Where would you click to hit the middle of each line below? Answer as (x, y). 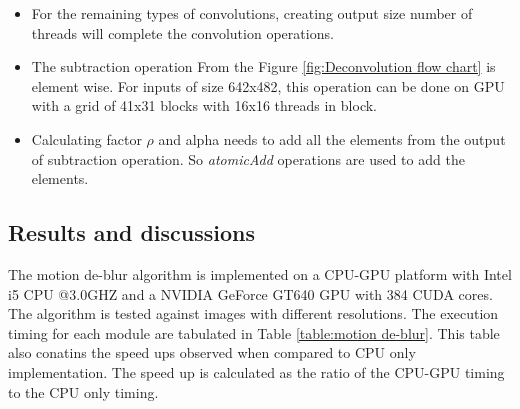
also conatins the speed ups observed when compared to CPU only (212, 352)
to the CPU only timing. (83, 391)
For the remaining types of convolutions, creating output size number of (252, 13)
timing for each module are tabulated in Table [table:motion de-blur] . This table (254, 332)
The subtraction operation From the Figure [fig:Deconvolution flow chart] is (263, 66)
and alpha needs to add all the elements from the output (332, 138)
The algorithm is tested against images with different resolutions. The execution (253, 313)
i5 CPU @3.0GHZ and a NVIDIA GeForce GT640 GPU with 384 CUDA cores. (250, 293)
